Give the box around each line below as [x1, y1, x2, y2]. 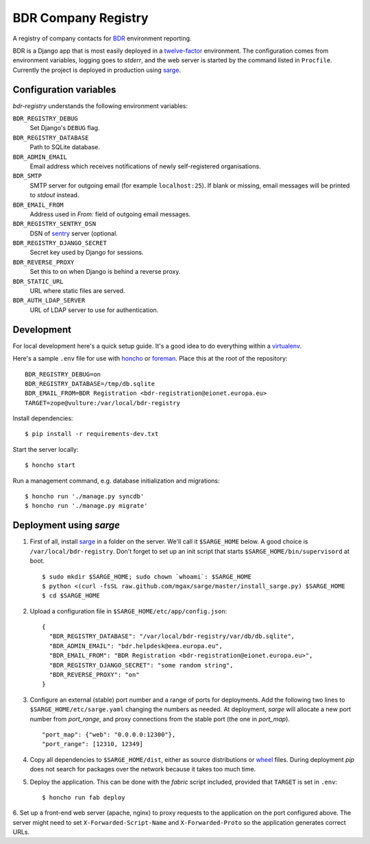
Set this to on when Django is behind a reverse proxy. [29, 268, 181, 276]
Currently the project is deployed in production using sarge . [12, 66, 182, 74]
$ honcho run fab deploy [42, 793, 125, 801]
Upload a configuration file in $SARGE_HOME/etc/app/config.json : [29, 606, 227, 615]
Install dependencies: [12, 414, 73, 422]
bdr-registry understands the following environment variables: [12, 101, 188, 110]
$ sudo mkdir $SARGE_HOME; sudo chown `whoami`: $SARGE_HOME [42, 572, 251, 580]
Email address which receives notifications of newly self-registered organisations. [29, 162, 261, 170]
